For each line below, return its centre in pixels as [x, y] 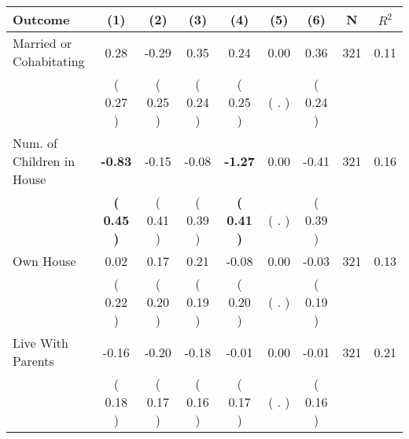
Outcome [41, 19]
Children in [44, 161]
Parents [33, 361]
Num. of [35, 143]
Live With [41, 343]
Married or [42, 43]
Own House [44, 261]
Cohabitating [49, 61]
